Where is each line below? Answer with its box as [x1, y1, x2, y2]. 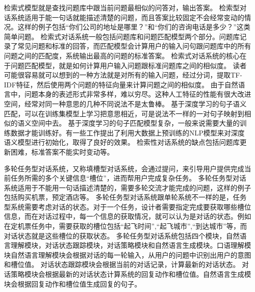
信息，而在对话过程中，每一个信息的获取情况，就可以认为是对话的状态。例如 [4, 211, 251, 221]
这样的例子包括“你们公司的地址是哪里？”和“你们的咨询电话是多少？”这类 [17, 22, 251, 32]
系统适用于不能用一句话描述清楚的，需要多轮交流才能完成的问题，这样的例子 [4, 182, 251, 192]
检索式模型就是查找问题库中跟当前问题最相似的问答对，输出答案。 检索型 [4, 2, 240, 12]
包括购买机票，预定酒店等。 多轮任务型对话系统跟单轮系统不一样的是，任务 [4, 192, 247, 202]
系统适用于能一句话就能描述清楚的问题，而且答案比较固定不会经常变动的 [10, 12, 244, 22]
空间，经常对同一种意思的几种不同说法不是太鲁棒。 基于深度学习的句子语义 [4, 98, 247, 108]
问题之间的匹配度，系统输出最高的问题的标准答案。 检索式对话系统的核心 [4, 50, 240, 60]
